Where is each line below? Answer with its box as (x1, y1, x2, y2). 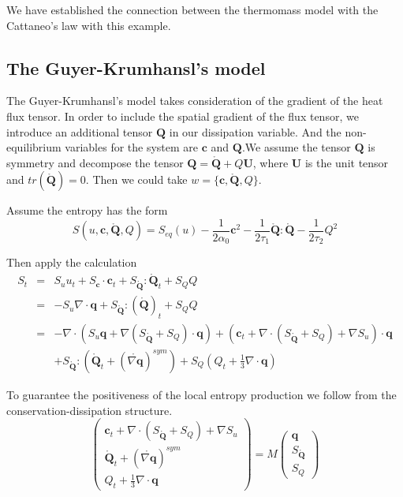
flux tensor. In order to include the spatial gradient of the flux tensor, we (6, 107, 359, 124)
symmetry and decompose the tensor (6, 154, 184, 170)
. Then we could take (85, 171, 188, 188)
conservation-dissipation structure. (6, 402, 173, 418)
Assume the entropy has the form (6, 202, 168, 219)
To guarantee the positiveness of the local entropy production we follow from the (6, 386, 397, 402)
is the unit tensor (304, 154, 389, 170)
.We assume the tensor (241, 139, 351, 155)
